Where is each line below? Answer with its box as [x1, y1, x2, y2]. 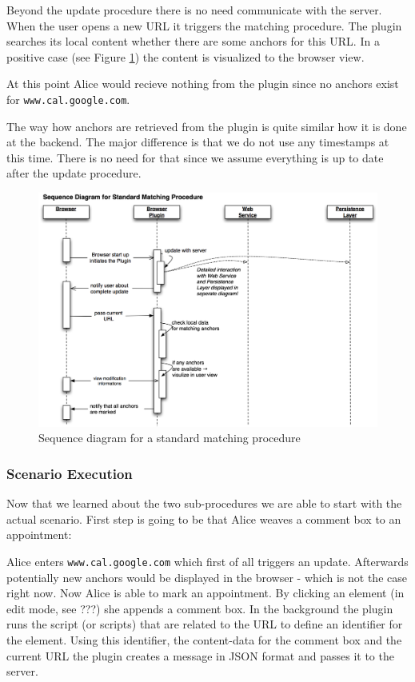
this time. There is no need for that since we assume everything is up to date [6, 149, 384, 166]
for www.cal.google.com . [6, 90, 130, 107]
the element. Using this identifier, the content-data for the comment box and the [6, 631, 402, 648]
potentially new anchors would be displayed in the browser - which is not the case [6, 568, 407, 585]
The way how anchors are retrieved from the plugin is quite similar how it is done [6, 118, 407, 134]
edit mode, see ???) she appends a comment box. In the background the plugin [6, 600, 393, 616]
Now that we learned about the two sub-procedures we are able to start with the [6, 495, 402, 512]
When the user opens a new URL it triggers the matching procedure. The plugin [6, 17, 402, 34]
